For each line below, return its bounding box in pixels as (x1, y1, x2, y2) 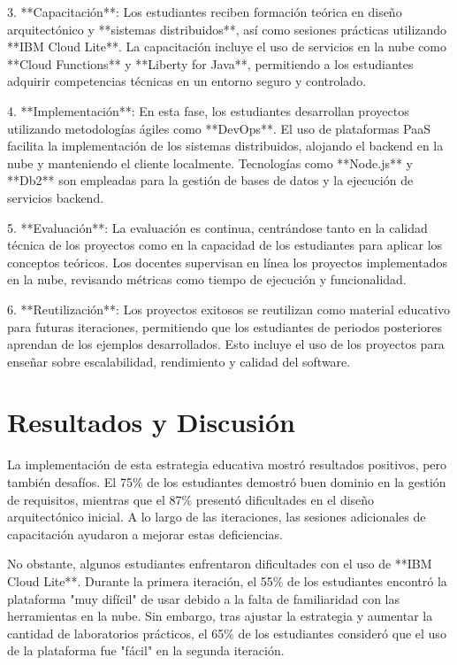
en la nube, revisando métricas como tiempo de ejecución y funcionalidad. (7, 270, 407, 289)
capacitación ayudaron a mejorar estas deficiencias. (7, 524, 283, 543)
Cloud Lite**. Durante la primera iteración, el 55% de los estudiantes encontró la (7, 571, 447, 590)
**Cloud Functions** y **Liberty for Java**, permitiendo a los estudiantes (7, 54, 414, 73)
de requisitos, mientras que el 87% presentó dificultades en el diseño (7, 490, 375, 508)
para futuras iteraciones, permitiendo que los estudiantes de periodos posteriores (7, 317, 443, 336)
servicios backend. (7, 188, 104, 206)
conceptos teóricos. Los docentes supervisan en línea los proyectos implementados (7, 252, 447, 271)
